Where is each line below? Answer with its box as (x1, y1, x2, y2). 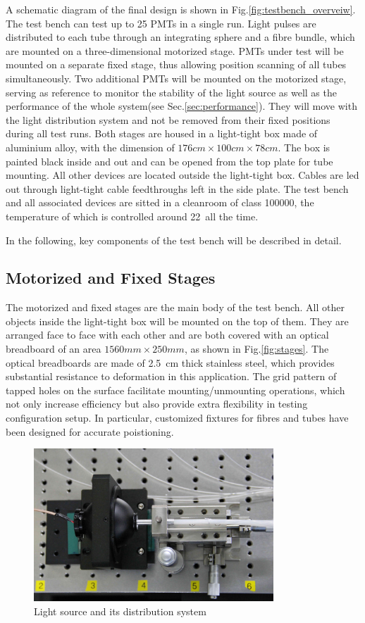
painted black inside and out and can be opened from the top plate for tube (6, 153, 333, 168)
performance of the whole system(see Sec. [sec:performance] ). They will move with (6, 99, 357, 113)
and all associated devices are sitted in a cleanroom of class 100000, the (6, 195, 314, 210)
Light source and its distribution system (34, 603, 206, 618)
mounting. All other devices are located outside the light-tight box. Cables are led (6, 168, 359, 182)
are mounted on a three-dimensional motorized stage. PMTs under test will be (6, 43, 344, 58)
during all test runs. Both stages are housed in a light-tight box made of (6, 126, 318, 141)
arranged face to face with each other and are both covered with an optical (6, 327, 329, 342)
